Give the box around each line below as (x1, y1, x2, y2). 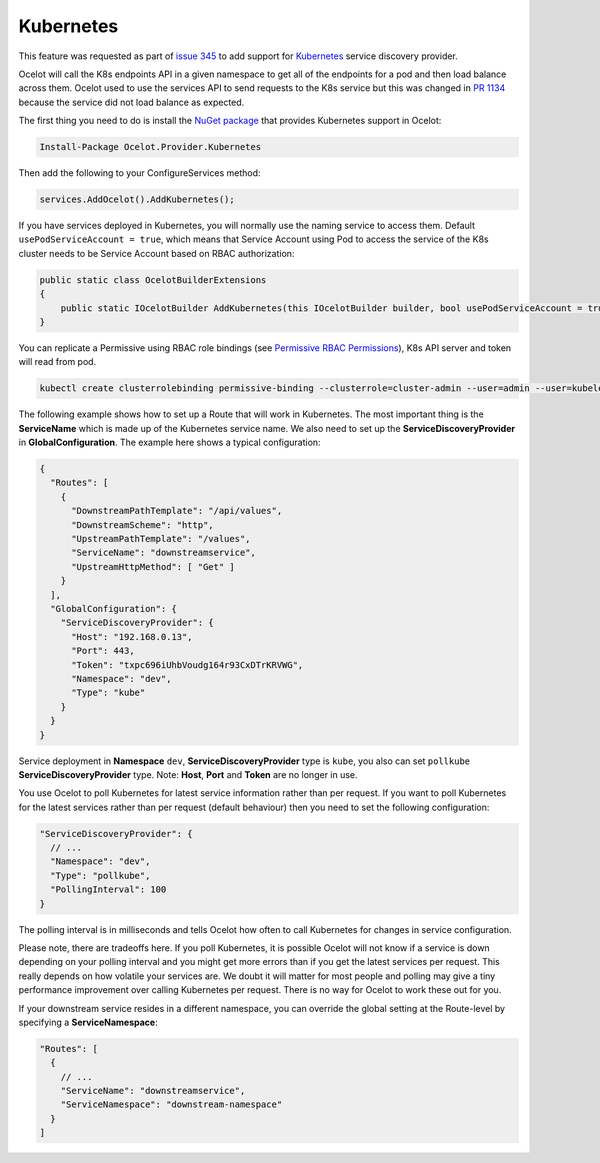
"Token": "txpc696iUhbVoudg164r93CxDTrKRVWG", (71, 659, 304, 670)
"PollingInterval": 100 (50, 884, 167, 895)
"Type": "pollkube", (50, 870, 151, 881)
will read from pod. (18, 356, 97, 368)
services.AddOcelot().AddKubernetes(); (39, 194, 235, 205)
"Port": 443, (71, 645, 135, 657)
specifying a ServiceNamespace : (18, 1016, 159, 1028)
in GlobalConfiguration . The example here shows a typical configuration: (18, 436, 321, 449)
